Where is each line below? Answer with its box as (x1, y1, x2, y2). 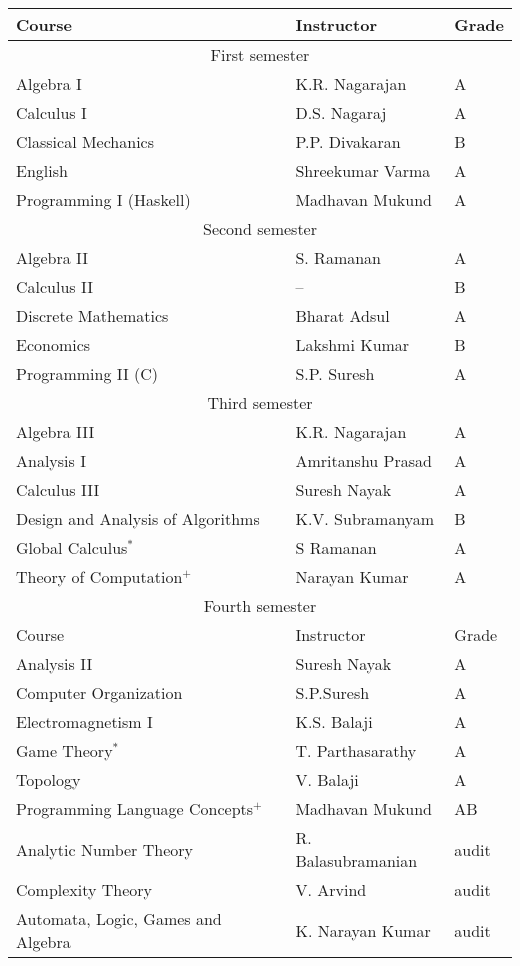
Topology (16, 768, 81, 791)
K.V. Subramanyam (295, 507, 435, 530)
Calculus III (16, 478, 100, 501)
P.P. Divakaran (295, 130, 401, 153)
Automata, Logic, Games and (16, 907, 222, 930)
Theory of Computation (16, 565, 183, 588)
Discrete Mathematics (16, 304, 169, 327)
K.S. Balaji (295, 710, 373, 733)
